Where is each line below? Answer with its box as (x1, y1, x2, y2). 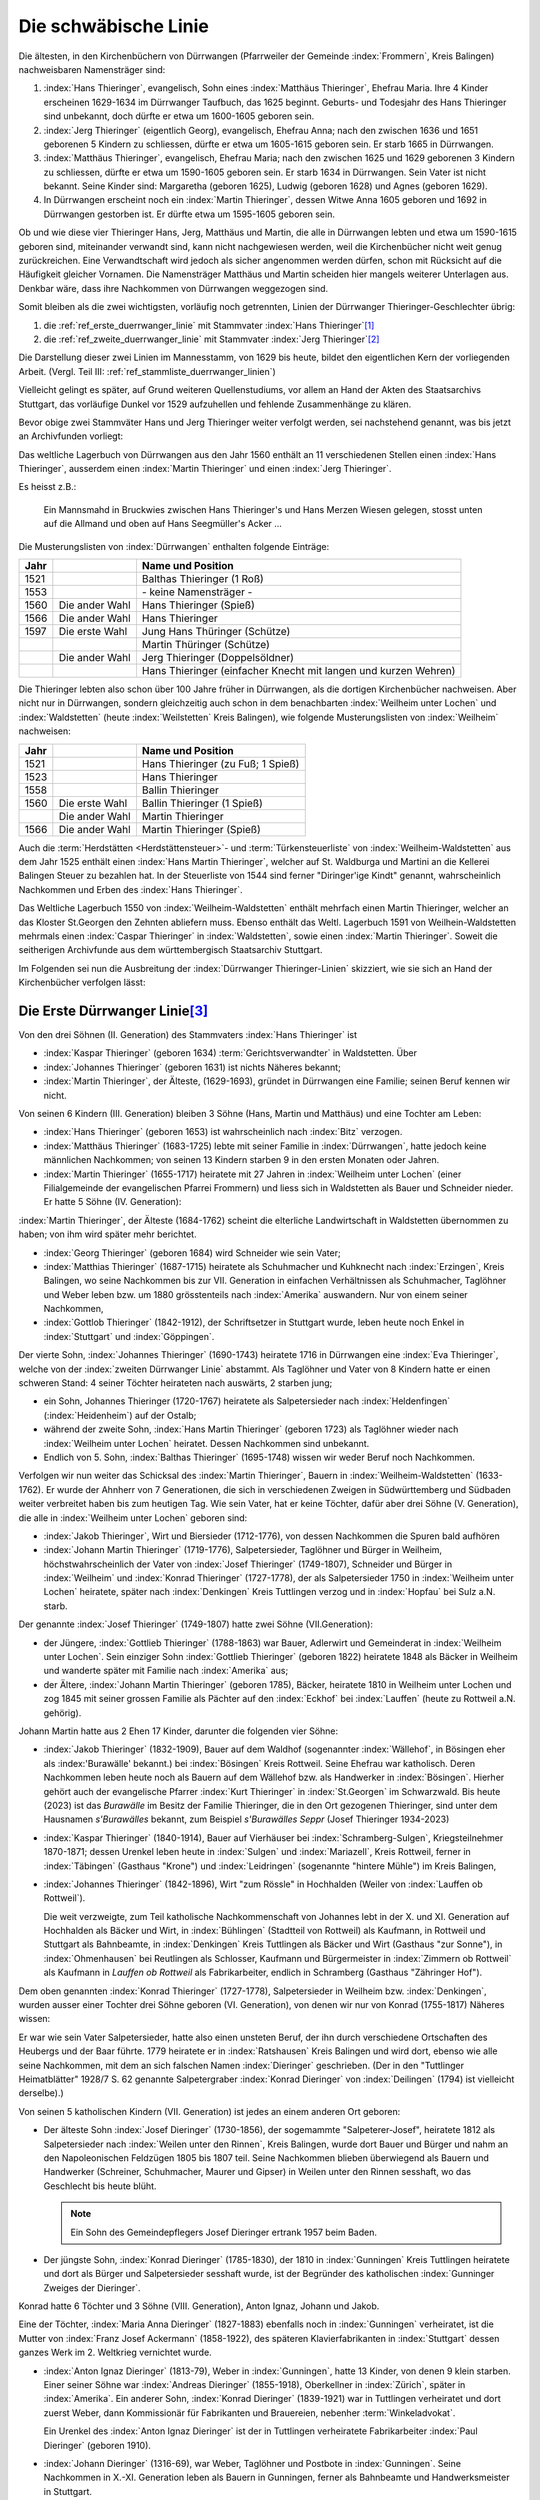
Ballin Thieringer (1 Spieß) (141, 796, 264, 810)
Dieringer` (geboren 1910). (43, 2439, 152, 2451)
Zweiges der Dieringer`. (43, 2281, 141, 2294)
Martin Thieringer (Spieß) (141, 822, 262, 836)
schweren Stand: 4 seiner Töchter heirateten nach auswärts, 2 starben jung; (18, 1377, 333, 1389)
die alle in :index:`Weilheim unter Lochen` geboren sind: (18, 1511, 248, 1524)
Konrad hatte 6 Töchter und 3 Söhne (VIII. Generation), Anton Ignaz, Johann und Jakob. (18, 2300, 380, 2312)
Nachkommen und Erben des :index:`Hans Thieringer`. (18, 883, 243, 895)
